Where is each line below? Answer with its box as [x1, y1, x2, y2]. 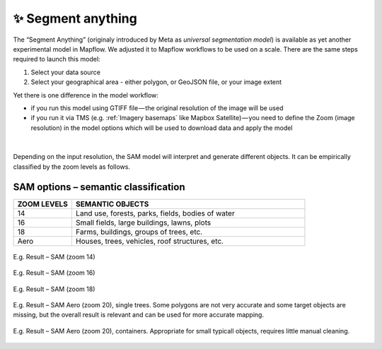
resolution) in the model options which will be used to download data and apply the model [30, 124, 293, 132]
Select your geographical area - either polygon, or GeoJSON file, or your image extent [30, 78, 282, 86]
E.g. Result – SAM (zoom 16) [13, 268, 95, 277]
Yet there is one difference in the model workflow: [13, 90, 159, 99]
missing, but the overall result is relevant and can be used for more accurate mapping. [13, 311, 265, 319]
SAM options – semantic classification [13, 181, 185, 193]
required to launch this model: [13, 55, 100, 64]
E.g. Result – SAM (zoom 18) [13, 285, 95, 293]
